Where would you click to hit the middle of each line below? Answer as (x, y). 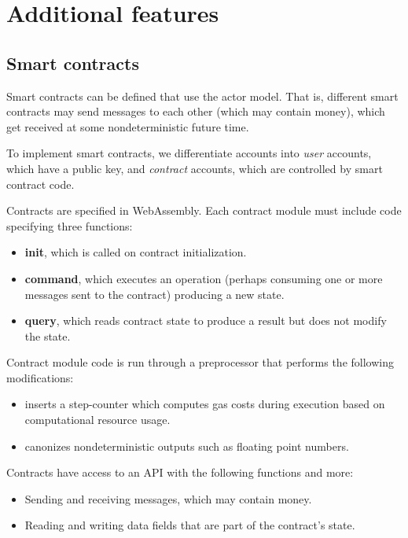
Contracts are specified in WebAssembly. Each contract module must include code (204, 210)
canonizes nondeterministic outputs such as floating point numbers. (187, 446)
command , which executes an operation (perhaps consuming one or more (204, 278)
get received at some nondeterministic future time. (128, 126)
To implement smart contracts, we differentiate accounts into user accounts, (189, 153)
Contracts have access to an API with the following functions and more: (180, 472)
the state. (48, 335)
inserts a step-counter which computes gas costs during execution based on (205, 404)
